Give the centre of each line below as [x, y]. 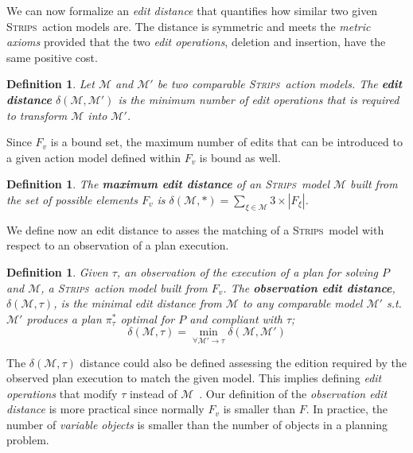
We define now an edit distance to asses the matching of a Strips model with [195, 229]
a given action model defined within [94, 157]
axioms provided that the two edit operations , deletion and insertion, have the [196, 42]
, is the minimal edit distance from [138, 303]
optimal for [148, 318]
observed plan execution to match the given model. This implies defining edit [194, 378]
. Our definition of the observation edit [293, 393]
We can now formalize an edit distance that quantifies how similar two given [192, 10]
